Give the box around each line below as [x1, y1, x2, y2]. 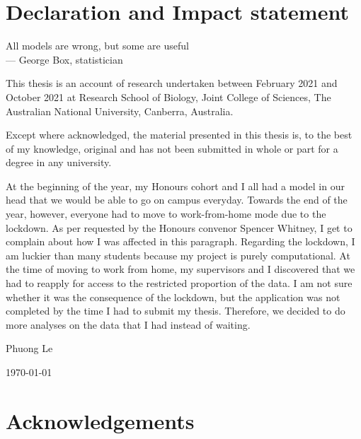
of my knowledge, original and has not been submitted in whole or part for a [6, 141, 338, 156]
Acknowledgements [6, 406, 195, 435]
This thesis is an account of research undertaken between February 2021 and [6, 76, 338, 90]
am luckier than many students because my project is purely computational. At [6, 247, 350, 262]
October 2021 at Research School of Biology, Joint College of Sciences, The [6, 89, 331, 104]
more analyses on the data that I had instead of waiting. [6, 317, 251, 332]
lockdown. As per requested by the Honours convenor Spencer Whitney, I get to [6, 220, 353, 235]
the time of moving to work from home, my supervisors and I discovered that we [6, 262, 355, 276]
